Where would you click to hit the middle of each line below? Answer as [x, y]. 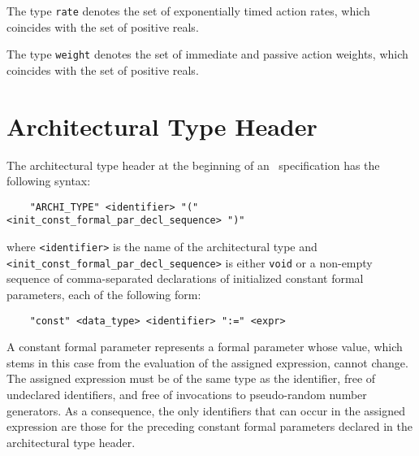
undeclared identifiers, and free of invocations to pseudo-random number [187, 395]
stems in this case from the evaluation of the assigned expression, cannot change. [207, 362]
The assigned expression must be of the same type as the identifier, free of [191, 378]
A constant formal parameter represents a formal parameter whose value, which [205, 347]
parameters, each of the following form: [104, 295]
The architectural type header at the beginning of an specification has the [193, 165]
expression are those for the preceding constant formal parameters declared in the [210, 426]
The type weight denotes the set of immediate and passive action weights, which [207, 54]
